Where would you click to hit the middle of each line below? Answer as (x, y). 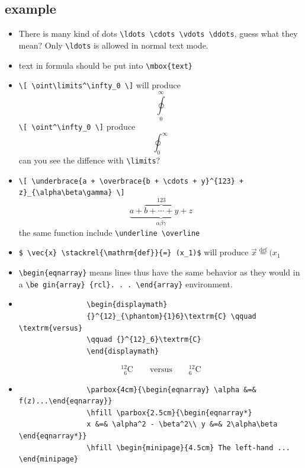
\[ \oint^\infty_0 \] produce (77, 126)
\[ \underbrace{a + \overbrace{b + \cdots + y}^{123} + (131, 181)
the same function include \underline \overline (109, 232)
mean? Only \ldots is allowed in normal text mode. (113, 45)
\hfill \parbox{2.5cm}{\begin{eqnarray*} (169, 413)
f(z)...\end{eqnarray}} (65, 401)
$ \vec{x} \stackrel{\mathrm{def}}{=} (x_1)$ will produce (134, 252)
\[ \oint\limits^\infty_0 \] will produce (99, 85)
